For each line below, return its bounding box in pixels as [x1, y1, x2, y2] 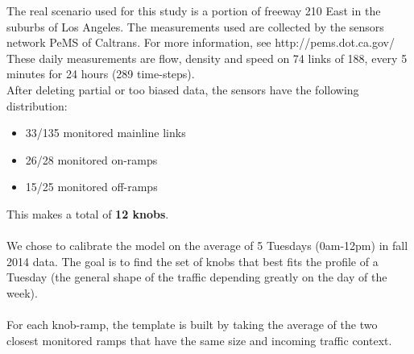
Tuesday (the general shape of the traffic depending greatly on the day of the [6, 269, 387, 285]
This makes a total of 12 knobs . [6, 205, 169, 222]
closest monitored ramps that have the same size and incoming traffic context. [6, 331, 392, 348]
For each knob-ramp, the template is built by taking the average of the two [6, 316, 378, 333]
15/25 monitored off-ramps [25, 178, 158, 195]
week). [6, 284, 38, 301]
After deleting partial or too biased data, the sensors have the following [6, 81, 359, 98]
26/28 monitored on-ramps [25, 151, 158, 168]
